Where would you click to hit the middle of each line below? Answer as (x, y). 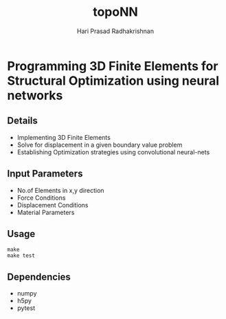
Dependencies (39, 277)
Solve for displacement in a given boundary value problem (100, 145)
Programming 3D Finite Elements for (113, 66)
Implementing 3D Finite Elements (64, 137)
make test (21, 256)
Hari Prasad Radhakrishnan (115, 31)
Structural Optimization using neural (113, 81)
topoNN (115, 12)
